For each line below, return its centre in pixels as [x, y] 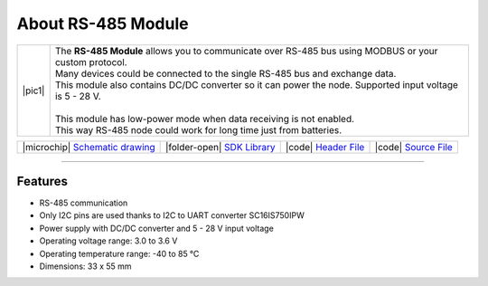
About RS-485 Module [103, 24]
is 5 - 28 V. [78, 96]
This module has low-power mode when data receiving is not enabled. [205, 119]
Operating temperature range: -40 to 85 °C [119, 253]
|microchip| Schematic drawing [89, 147]
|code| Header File [325, 147]
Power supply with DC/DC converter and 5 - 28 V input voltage [157, 228]
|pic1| [33, 91]
